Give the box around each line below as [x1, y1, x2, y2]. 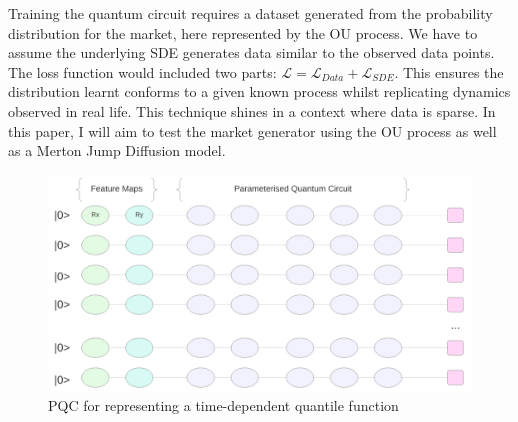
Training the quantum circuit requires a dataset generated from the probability [8, 3, 493, 23]
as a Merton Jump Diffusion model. [8, 140, 226, 161]
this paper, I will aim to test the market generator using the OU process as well [8, 120, 497, 141]
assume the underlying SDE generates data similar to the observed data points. [8, 42, 495, 63]
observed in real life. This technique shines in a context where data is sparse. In [8, 100, 496, 121]
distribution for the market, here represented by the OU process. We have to [8, 22, 478, 43]
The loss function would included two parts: [8, 61, 277, 82]
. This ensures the [394, 61, 504, 82]
